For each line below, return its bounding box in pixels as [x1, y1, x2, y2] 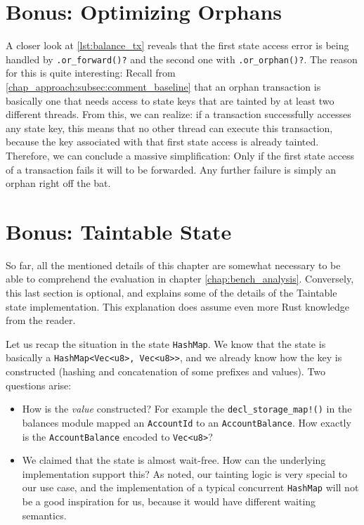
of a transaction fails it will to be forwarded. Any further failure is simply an [6, 162, 336, 176]
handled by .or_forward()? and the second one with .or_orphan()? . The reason [6, 51, 358, 66]
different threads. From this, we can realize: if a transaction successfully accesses [6, 107, 351, 122]
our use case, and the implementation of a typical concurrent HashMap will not [22, 480, 359, 495]
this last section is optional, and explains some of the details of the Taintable [6, 285, 337, 300]
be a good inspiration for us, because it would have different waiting [22, 494, 316, 509]
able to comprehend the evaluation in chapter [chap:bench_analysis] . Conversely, [6, 271, 354, 286]
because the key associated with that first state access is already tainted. [6, 134, 319, 149]
